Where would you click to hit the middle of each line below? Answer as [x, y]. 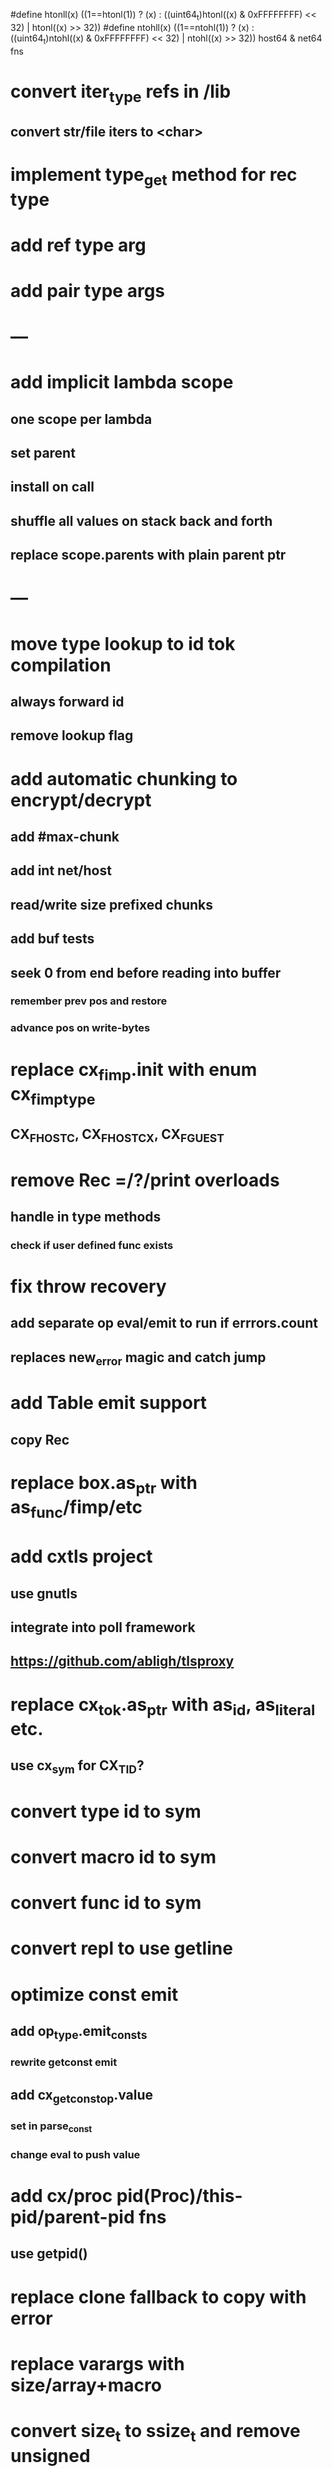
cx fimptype [53, 1096]
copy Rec [40, 1439]
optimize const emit [94, 1994]
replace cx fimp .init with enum [134, 1071]
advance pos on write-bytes [80, 1028]
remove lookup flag [72, 735]
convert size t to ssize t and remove [155, 2432]
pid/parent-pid [72, 2216]
